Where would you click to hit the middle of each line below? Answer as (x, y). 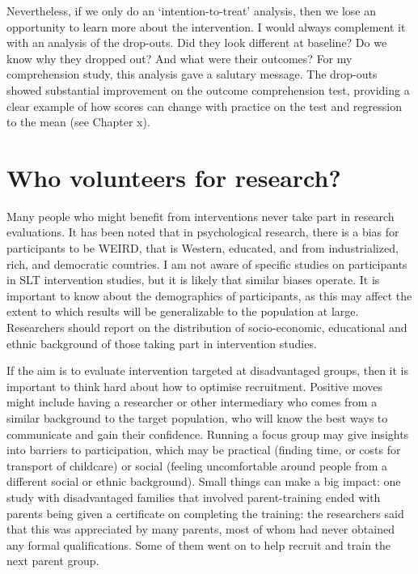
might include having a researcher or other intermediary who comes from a (192, 402)
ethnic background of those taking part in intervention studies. (162, 343)
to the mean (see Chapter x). (78, 122)
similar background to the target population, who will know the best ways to (197, 418)
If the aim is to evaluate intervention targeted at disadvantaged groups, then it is (208, 370)
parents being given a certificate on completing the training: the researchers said (205, 513)
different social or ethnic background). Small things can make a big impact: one (204, 481)
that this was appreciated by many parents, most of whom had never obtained (201, 529)
